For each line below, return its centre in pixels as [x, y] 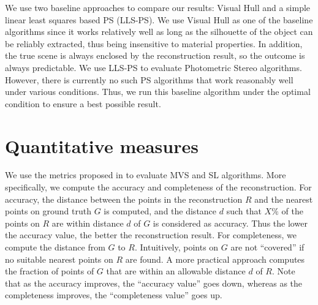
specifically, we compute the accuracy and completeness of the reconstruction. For [158, 187]
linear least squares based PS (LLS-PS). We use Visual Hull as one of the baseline [159, 19]
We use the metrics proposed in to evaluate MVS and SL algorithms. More [146, 175]
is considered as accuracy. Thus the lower [230, 223]
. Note [283, 271]
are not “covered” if [267, 247]
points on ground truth [48, 211]
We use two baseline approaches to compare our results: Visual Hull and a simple [158, 7]
